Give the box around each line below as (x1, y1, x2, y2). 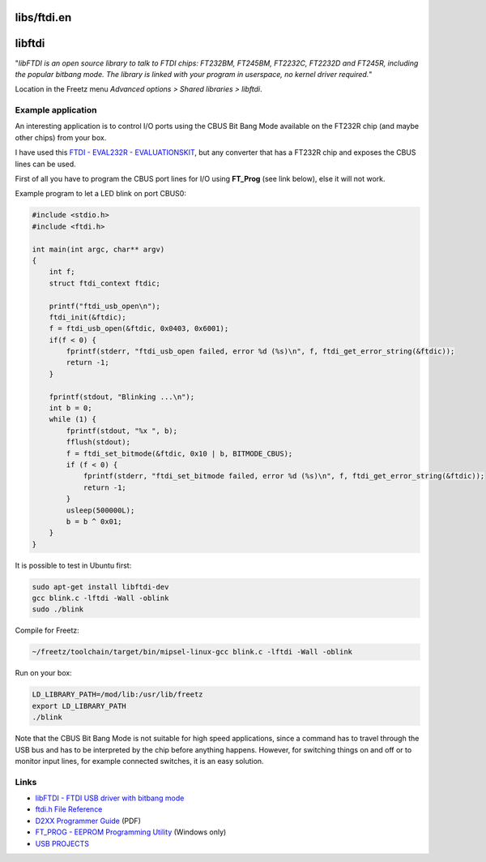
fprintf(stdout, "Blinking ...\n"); (49, 392, 194, 401)
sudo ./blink (32, 605, 84, 614)
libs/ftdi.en (15, 11, 72, 24)
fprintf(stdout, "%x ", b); (66, 426, 178, 435)
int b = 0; (49, 404, 92, 413)
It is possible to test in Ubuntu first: (15, 560, 132, 570)
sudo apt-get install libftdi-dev (32, 582, 169, 591)
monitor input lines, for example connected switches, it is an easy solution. (15, 756, 264, 766)
